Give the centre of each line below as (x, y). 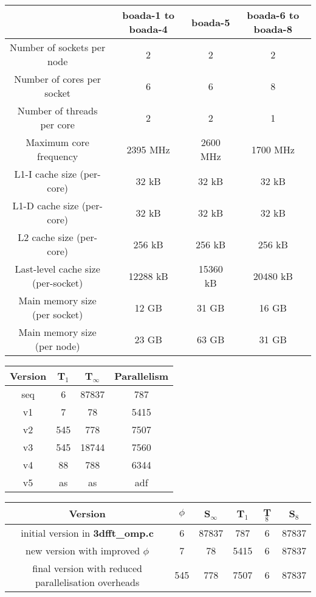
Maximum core (57, 142)
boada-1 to (149, 15)
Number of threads (57, 110)
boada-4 (148, 29)
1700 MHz (273, 149)
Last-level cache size (57, 269)
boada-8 (273, 29)
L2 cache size (46, 237)
